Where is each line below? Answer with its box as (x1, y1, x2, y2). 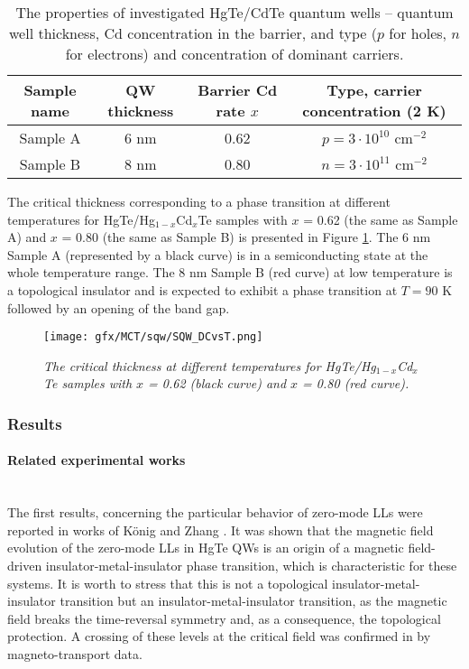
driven (7, 556, 42, 575)
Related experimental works (7, 451, 186, 469)
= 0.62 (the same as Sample (303, 209, 458, 228)
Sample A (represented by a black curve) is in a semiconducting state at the (7, 245, 428, 264)
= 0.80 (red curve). (302, 374, 409, 393)
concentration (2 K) (302, 100, 446, 121)
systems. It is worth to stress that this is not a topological (7, 573, 328, 592)
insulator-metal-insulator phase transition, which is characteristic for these (45, 556, 457, 575)
